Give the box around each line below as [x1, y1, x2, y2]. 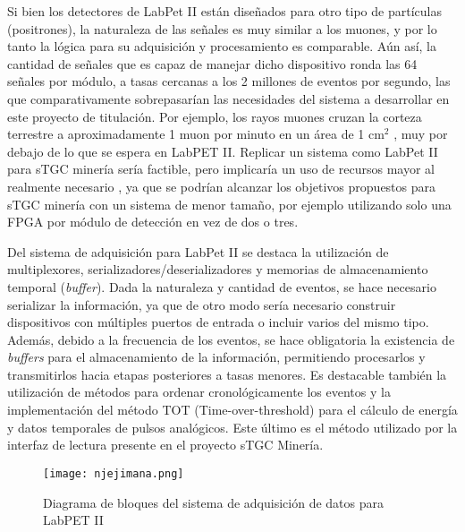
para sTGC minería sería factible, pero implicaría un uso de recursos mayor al [7, 159, 435, 178]
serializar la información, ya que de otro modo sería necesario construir [7, 295, 396, 313]
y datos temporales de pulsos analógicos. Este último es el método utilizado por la [7, 417, 458, 436]
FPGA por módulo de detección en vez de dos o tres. [7, 212, 299, 231]
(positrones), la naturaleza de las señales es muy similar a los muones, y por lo [7, 19, 437, 38]
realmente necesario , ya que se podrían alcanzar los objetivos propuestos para [7, 176, 436, 195]
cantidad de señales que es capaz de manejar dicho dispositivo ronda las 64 [7, 54, 418, 73]
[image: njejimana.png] [43, 467, 184, 480]
